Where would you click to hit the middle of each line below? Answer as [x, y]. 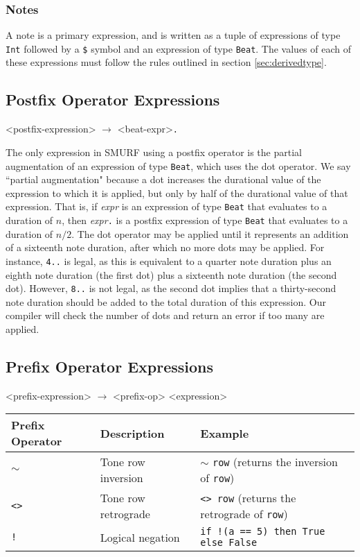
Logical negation [140, 537]
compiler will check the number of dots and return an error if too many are [165, 315]
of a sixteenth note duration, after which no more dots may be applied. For [165, 247]
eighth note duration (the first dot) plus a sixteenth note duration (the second [171, 274]
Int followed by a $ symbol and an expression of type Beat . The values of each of [179, 48]
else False [229, 543]
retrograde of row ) [244, 514]
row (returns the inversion [275, 462]
